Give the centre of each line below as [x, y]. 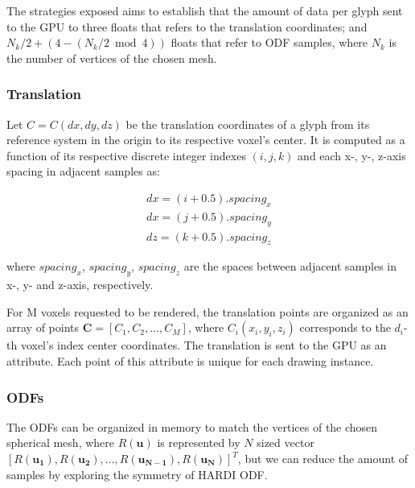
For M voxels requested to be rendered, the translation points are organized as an [207, 311]
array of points [43, 327]
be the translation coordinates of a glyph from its [248, 124]
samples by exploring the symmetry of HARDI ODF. [137, 474]
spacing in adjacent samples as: [83, 171]
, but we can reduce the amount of [323, 459]
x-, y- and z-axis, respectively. [80, 285]
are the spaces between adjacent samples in [290, 266]
